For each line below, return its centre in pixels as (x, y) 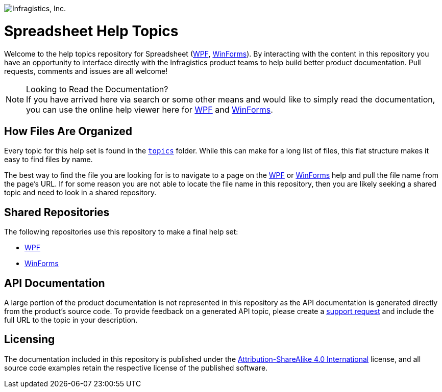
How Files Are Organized (68, 131)
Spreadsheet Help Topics (91, 31)
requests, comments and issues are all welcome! (86, 71)
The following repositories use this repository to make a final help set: (121, 232)
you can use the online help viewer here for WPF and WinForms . (150, 109)
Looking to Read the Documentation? (97, 89)
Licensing (30, 339)
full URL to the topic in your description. (71, 320)
